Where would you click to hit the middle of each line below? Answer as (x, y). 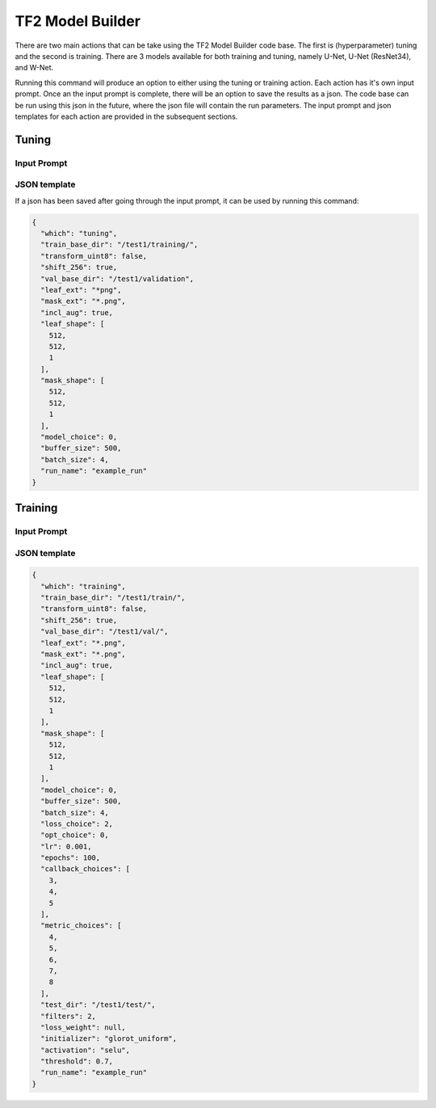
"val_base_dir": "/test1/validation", (117, 278)
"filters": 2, (69, 1016)
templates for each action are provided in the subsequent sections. (126, 116)
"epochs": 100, (71, 858)
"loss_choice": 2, (77, 824)
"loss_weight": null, (84, 1027)
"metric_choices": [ (81, 926)
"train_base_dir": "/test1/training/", (119, 245)
